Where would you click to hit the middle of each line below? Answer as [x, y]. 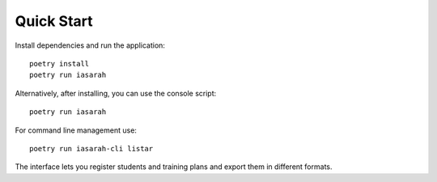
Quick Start [54, 21]
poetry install [59, 63]
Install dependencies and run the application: [90, 45]
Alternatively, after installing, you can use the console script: [116, 93]
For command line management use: [76, 130]
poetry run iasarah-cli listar [91, 148]
